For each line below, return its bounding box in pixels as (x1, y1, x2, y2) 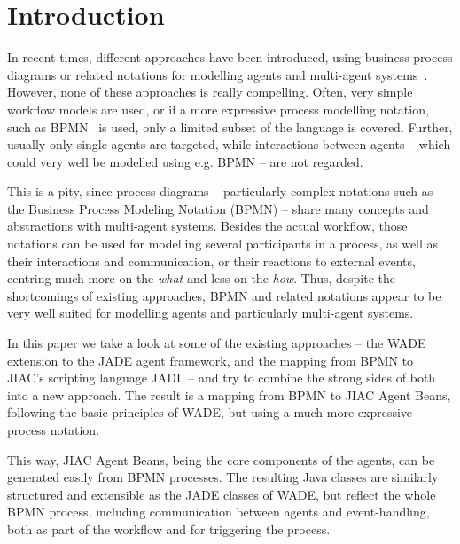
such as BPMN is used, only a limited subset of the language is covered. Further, (7, 117, 453, 136)
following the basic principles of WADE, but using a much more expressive (7, 403, 413, 422)
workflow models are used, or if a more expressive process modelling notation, (7, 99, 429, 118)
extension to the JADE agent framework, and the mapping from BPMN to (7, 351, 414, 369)
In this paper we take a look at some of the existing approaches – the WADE (7, 334, 426, 352)
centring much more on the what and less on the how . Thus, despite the (7, 269, 396, 288)
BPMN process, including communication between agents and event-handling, (7, 502, 430, 521)
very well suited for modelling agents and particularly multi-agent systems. (7, 304, 414, 322)
